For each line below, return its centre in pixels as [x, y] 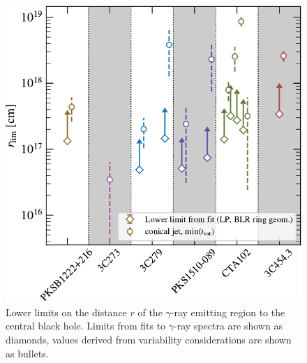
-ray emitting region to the [228, 312]
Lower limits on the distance [66, 312]
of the [150, 312]
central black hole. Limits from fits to [86, 326]
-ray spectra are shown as [228, 326]
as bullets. [27, 353]
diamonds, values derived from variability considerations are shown [149, 339]
